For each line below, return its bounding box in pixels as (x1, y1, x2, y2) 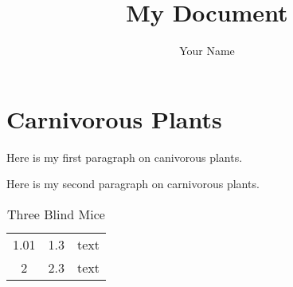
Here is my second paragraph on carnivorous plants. (6, 175, 260, 192)
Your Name (179, 42, 235, 59)
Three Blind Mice (6, 204, 105, 223)
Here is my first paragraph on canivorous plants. (6, 148, 243, 165)
